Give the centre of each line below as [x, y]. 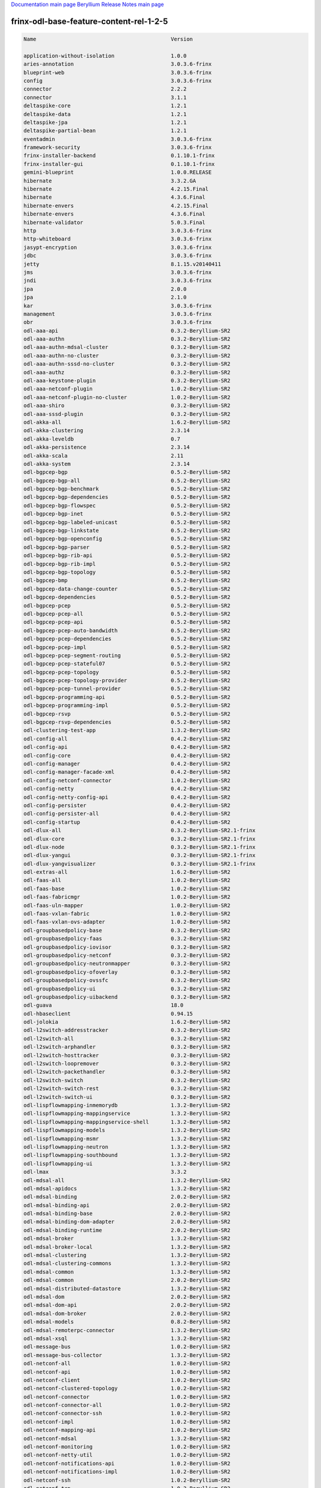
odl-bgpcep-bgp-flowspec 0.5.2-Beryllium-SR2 [127, 505]
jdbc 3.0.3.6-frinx [118, 256]
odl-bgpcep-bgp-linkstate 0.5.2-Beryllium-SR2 [127, 531]
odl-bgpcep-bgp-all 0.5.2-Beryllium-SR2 [127, 480]
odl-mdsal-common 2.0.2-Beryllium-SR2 [127, 1280]
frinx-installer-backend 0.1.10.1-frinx [119, 156]
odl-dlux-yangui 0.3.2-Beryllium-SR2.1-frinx [139, 855]
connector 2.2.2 [105, 89]
